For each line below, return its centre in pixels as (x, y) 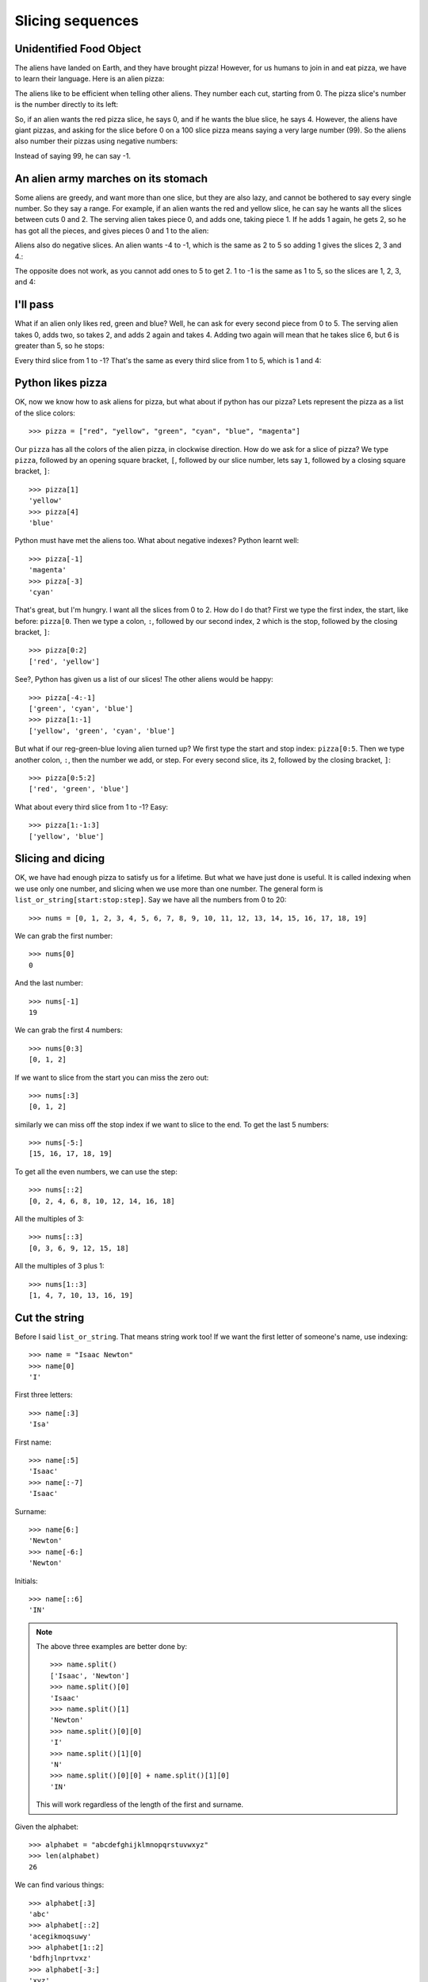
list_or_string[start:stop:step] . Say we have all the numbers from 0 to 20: (151, 900)
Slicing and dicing (60, 859)
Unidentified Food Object (78, 49)
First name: (33, 1442)
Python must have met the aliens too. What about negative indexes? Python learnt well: (157, 541)
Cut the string (50, 1317)
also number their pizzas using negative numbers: (96, 141)
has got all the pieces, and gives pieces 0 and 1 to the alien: (112, 231)
